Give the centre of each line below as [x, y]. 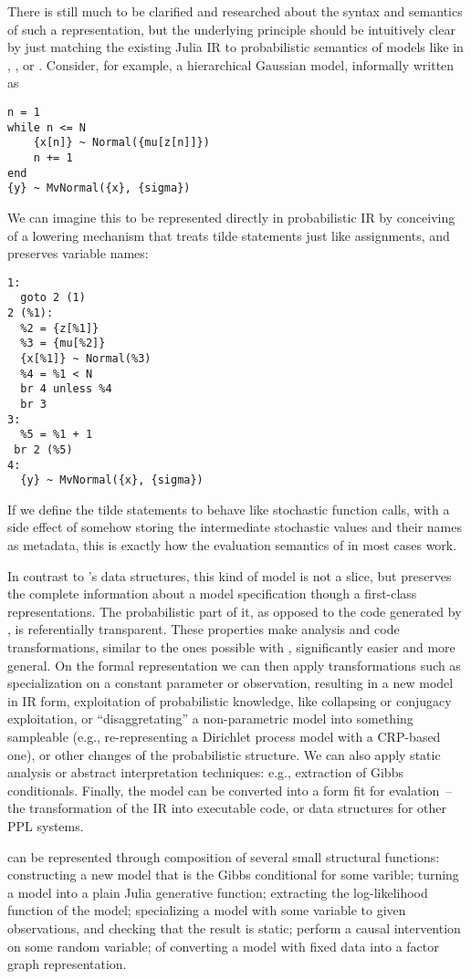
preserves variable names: [78, 253]
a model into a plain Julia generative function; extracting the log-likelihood [218, 892]
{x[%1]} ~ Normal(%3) [86, 358]
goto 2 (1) [53, 298]
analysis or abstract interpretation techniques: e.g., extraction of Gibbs [205, 772]
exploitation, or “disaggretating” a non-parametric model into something [210, 719]
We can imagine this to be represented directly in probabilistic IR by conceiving [231, 217]
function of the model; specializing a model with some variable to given [207, 910]
